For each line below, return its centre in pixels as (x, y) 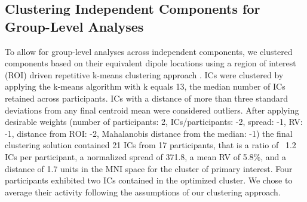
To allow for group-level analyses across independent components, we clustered (149, 51)
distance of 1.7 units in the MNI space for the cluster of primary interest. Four (149, 168)
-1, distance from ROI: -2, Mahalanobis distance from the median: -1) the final (149, 133)
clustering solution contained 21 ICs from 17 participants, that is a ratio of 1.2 (151, 145)
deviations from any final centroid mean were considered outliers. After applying (152, 110)
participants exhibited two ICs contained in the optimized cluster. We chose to (149, 180)
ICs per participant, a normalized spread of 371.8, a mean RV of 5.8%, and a (146, 156)
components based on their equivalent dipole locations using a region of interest (151, 63)
